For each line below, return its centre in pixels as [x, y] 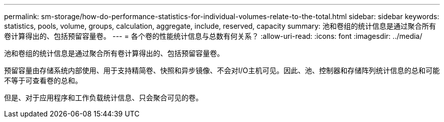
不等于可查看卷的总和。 [43, 80]
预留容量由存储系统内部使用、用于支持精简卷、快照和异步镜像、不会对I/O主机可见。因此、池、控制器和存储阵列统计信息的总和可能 [222, 70]
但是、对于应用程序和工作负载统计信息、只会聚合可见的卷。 [103, 98]
